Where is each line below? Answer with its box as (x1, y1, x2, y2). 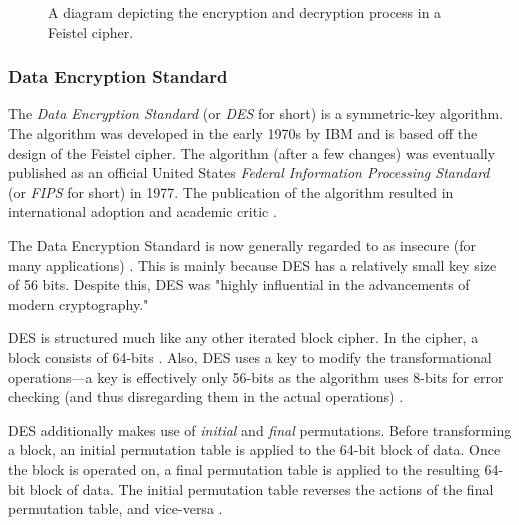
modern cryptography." (8, 293, 149, 314)
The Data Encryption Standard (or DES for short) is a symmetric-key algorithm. (8, 103, 504, 124)
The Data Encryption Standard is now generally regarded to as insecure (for (8, 234, 476, 255)
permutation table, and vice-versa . (8, 498, 223, 519)
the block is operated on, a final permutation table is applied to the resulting (8, 458, 480, 479)
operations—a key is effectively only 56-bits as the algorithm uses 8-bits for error (8, 366, 504, 387)
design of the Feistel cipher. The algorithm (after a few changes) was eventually (8, 142, 496, 163)
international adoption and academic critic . (8, 201, 277, 222)
